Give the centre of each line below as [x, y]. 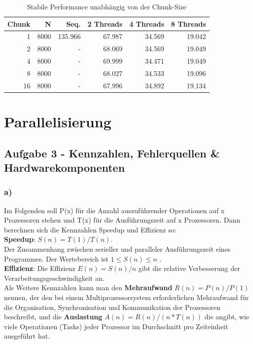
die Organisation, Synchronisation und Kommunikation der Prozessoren [112, 307]
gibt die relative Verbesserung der [189, 268]
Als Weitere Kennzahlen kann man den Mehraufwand [88, 287]
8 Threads [188, 23]
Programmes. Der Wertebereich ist [56, 258]
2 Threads [105, 23]
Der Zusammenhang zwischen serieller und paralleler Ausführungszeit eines [117, 249]
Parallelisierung [58, 122]
